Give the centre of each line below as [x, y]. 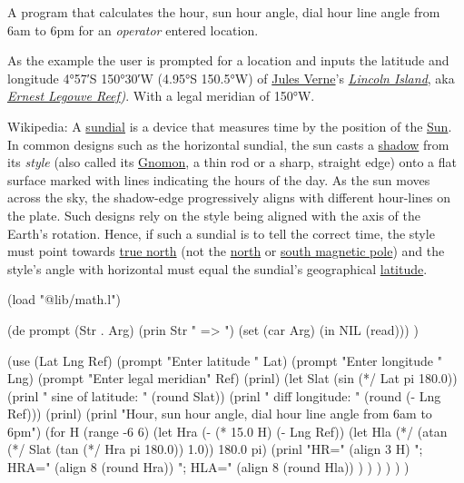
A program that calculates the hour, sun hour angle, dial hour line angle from [224, 12]
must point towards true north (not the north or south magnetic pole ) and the [226, 251]
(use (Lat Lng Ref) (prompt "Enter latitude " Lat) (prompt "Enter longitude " [225, 360]
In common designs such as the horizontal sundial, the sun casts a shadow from [228, 144]
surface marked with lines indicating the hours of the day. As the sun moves [219, 179]
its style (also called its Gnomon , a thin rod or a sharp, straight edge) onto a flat [232, 162]
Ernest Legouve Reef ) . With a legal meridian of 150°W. [161, 96]
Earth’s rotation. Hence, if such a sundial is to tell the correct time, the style [221, 233]
